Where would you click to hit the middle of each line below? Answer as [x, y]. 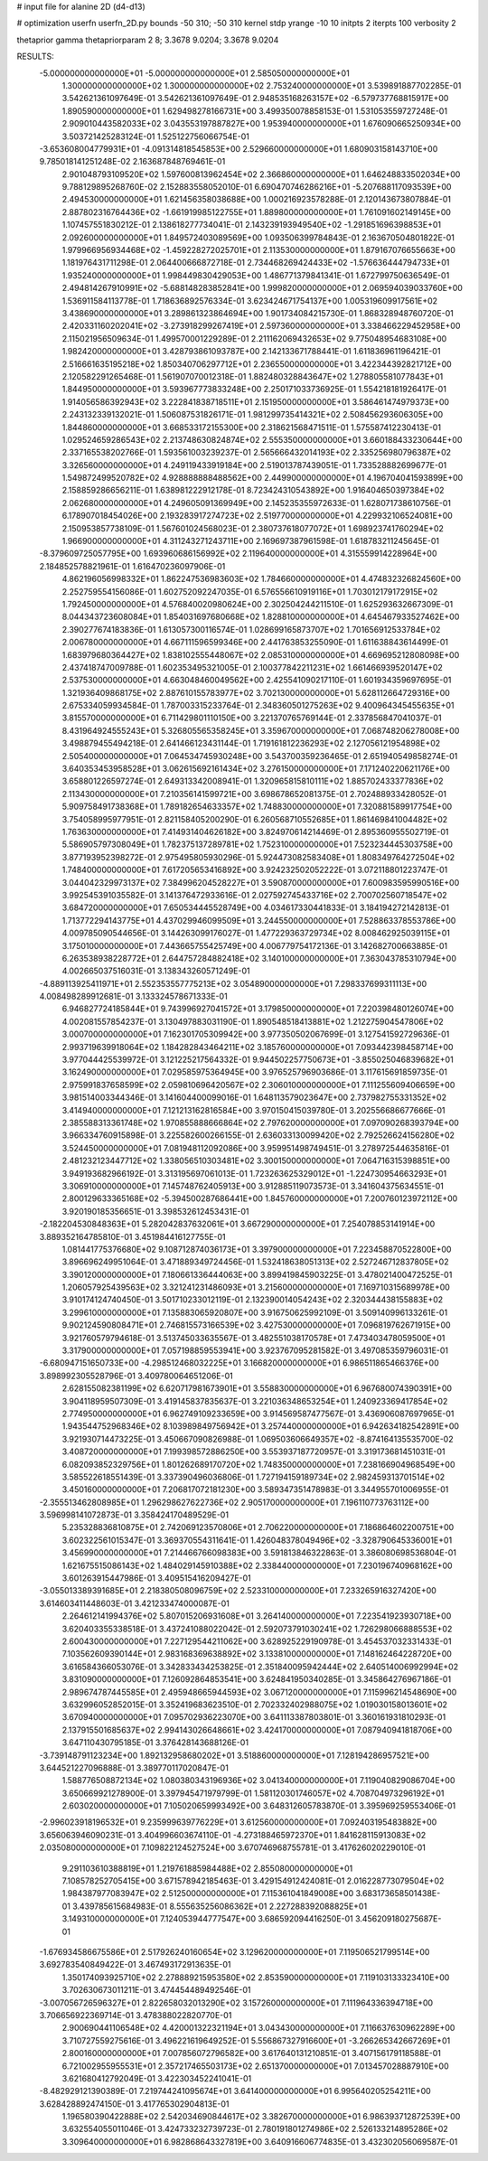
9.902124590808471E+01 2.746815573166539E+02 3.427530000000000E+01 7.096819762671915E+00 [256, 1325]
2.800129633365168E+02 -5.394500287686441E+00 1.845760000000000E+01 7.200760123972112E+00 [260, 1198]
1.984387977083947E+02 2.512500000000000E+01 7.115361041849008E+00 [208, 1893]
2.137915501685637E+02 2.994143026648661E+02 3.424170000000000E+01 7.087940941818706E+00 [257, 1730]
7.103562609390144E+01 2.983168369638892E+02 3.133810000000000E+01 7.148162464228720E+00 [257, 1654]
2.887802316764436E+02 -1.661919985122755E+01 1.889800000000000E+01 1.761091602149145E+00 [257, 211]
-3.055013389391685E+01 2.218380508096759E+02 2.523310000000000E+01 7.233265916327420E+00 [238, 1591]
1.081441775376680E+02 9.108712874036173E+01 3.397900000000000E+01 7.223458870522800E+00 [257, 1249]
